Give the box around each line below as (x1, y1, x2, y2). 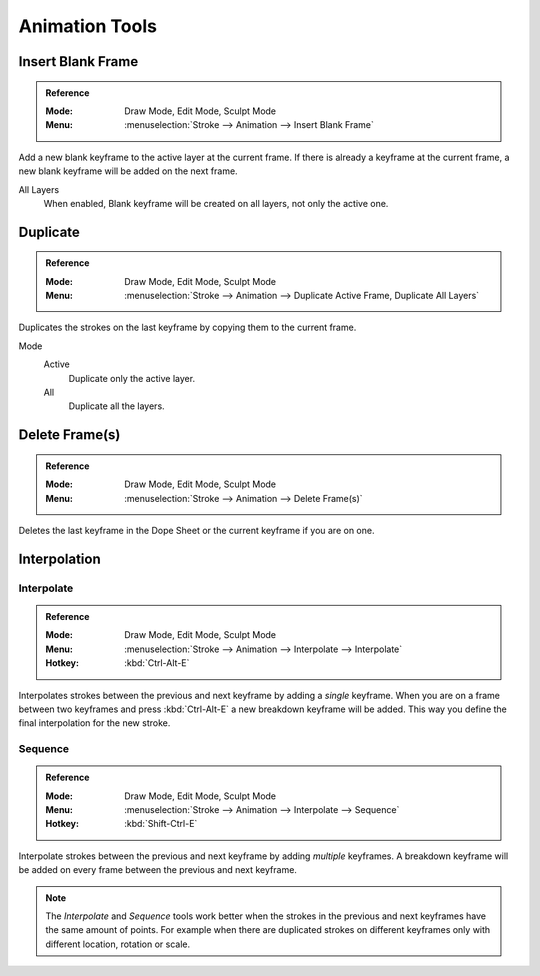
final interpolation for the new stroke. (18, 717, 171, 729)
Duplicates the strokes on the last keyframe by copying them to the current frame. (18, 321, 357, 334)
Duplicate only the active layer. (68, 372, 195, 384)
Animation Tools (18, 15, 157, 37)
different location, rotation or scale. (45, 938, 190, 950)
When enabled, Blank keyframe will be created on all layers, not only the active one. (43, 197, 389, 209)
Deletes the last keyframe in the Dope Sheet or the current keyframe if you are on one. (18, 525, 375, 537)
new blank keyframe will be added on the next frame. (18, 165, 239, 177)
